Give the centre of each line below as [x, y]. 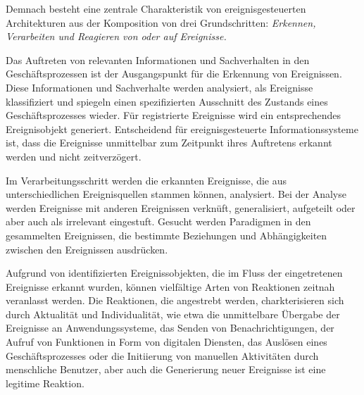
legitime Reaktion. [45, 383]
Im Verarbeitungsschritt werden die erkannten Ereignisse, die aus [146, 180]
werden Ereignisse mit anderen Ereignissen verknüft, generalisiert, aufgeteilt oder [181, 207]
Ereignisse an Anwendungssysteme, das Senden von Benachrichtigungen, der [170, 328]
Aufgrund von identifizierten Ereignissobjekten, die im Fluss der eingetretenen [174, 273]
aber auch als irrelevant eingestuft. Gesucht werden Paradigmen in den [158, 221]
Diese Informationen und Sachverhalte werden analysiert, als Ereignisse [159, 87]
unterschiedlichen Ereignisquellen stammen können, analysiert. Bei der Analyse [176, 194]
